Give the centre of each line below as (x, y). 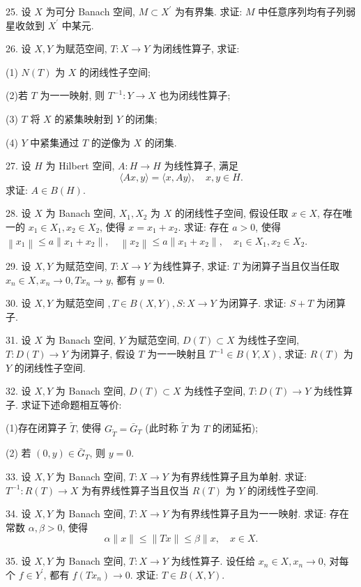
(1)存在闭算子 (36, 428)
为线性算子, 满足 (201, 166)
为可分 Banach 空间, (90, 11)
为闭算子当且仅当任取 (290, 266)
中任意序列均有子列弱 (307, 11)
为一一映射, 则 (72, 95)
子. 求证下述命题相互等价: (64, 404)
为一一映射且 (177, 354)
